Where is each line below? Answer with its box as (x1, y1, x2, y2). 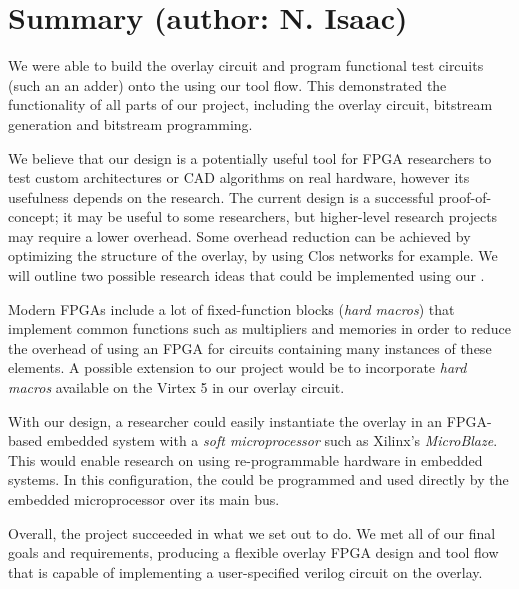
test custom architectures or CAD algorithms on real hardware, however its (8, 167, 470, 188)
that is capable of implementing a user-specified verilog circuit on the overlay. (8, 561, 483, 582)
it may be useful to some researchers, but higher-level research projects (63, 206, 498, 227)
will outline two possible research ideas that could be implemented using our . (8, 265, 485, 286)
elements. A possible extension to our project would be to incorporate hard (8, 357, 467, 378)
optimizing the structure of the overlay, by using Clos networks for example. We (8, 245, 498, 266)
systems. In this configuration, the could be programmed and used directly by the (8, 469, 509, 490)
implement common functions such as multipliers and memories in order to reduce (8, 318, 511, 339)
